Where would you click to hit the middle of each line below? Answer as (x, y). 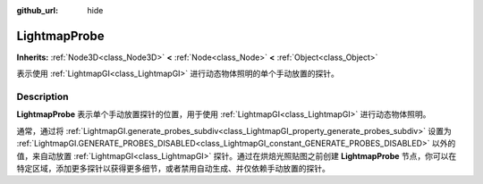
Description (42, 96)
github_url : (37, 10)
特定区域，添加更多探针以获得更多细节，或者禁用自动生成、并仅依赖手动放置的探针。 (173, 168)
